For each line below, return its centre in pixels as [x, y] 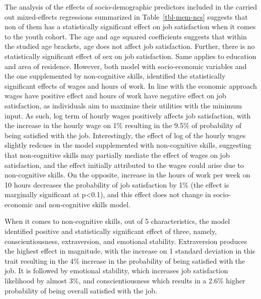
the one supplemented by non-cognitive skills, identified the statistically [115, 76]
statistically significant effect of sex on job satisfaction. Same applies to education [130, 56]
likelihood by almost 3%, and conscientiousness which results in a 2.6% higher [125, 281]
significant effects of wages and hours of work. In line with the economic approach [131, 85]
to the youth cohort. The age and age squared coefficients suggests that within [126, 36]
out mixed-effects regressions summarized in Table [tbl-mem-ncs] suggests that [126, 16]
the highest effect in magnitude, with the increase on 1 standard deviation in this [130, 251]
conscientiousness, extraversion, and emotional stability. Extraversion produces [126, 241]
